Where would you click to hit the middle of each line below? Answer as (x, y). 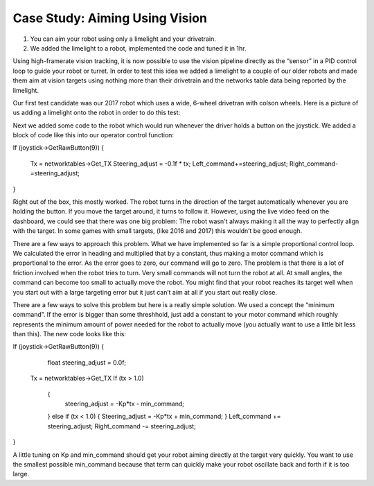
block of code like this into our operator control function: (93, 135)
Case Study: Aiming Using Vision (110, 18)
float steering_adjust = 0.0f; (87, 362)
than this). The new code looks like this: (69, 334)
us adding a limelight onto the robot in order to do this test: (97, 113)
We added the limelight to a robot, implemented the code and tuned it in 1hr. (138, 48)
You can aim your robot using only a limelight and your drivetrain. (123, 39)
